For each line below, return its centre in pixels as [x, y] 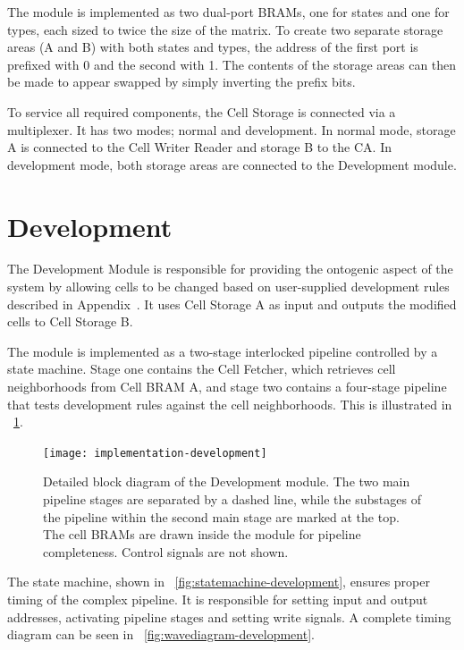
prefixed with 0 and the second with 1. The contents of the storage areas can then [232, 64]
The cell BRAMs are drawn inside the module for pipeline [202, 534]
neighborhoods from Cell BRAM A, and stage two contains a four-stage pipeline [227, 387]
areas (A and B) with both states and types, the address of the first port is [213, 47]
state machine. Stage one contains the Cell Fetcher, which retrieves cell [202, 369]
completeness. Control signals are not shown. [166, 551]
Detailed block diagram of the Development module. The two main [227, 481]
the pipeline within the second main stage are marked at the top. [221, 516]
